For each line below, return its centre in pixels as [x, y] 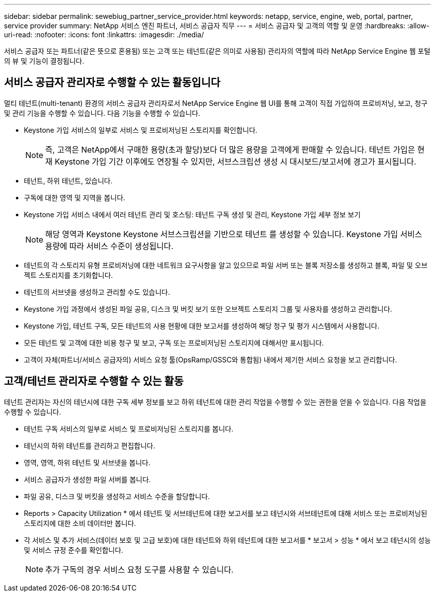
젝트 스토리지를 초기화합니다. [69, 275]
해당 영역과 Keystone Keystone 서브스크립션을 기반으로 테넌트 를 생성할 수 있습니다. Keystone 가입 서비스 [234, 234]
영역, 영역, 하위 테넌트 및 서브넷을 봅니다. [87, 462]
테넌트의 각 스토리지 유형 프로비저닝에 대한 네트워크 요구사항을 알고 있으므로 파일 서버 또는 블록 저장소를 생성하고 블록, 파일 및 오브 [226, 265]
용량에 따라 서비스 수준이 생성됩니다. [109, 246]
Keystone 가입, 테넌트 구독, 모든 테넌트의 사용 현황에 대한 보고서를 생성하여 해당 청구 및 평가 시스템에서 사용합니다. [202, 326]
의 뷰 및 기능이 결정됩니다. [44, 61]
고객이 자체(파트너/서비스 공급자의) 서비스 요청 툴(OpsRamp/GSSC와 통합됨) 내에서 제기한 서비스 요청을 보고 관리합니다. [211, 359]
